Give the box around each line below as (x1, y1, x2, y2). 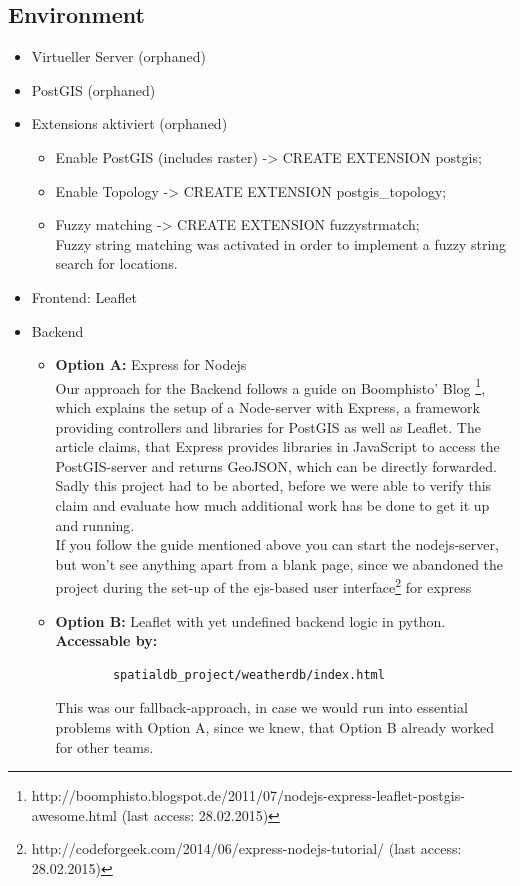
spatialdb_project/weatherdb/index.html (112, 667, 385, 682)
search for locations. (55, 253, 178, 274)
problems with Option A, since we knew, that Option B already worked (55, 716, 494, 737)
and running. (55, 514, 135, 535)
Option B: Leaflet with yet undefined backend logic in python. (55, 610, 446, 631)
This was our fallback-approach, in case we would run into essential (55, 697, 468, 718)
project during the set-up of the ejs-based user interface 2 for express (55, 574, 472, 597)
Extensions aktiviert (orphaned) (31, 113, 228, 134)
